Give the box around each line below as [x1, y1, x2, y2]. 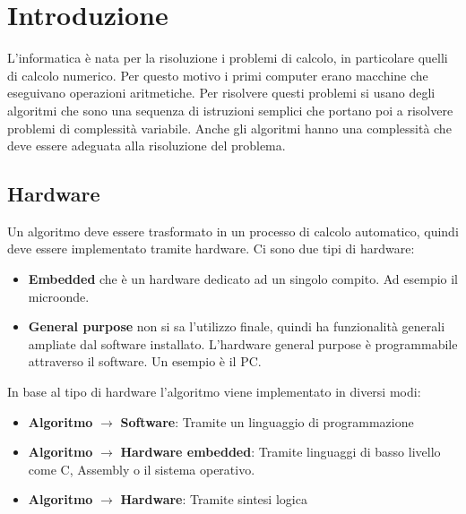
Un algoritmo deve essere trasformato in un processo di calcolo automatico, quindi [7, 221, 459, 240]
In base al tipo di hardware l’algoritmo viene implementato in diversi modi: [7, 382, 421, 401]
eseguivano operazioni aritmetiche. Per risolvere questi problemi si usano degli [7, 83, 436, 102]
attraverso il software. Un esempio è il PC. [28, 352, 262, 371]
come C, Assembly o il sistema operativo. [28, 459, 255, 478]
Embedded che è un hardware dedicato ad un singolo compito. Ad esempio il [28, 270, 458, 288]
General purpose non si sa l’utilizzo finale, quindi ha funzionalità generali [28, 317, 445, 336]
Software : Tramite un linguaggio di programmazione [120, 412, 414, 431]
